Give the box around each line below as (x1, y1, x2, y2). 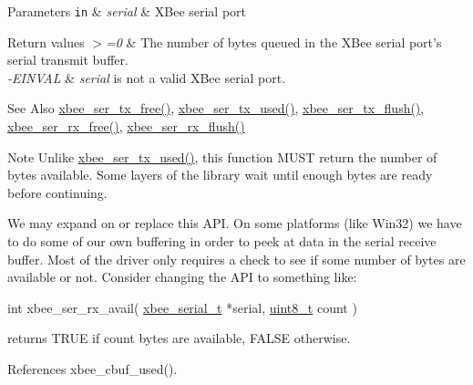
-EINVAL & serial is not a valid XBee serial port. (7, 68, 286, 87)
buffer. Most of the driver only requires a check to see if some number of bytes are (7, 249, 466, 268)
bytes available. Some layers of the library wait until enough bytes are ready (7, 165, 433, 184)
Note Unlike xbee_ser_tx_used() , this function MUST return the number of (7, 147, 437, 166)
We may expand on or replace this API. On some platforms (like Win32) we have (7, 213, 462, 233)
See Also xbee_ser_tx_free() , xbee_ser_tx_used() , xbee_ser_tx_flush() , (7, 99, 425, 118)
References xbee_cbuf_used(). (7, 359, 178, 378)
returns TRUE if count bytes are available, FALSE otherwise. (7, 328, 351, 348)
